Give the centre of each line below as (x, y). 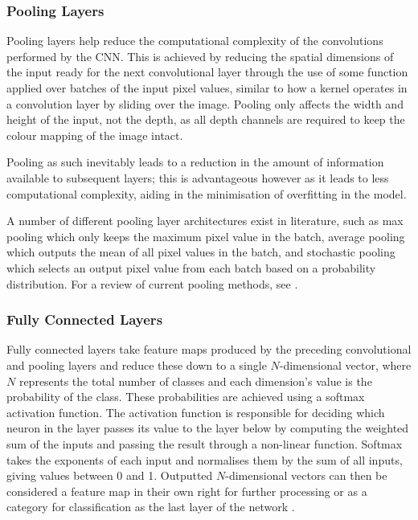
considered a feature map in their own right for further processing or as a (187, 491)
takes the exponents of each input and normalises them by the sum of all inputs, (205, 459)
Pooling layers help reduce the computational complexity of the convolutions (195, 41)
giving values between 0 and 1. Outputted (110, 475)
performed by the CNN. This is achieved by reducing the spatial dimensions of (200, 56)
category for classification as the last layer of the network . (151, 507)
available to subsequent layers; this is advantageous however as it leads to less (198, 177)
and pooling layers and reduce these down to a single (137, 364)
